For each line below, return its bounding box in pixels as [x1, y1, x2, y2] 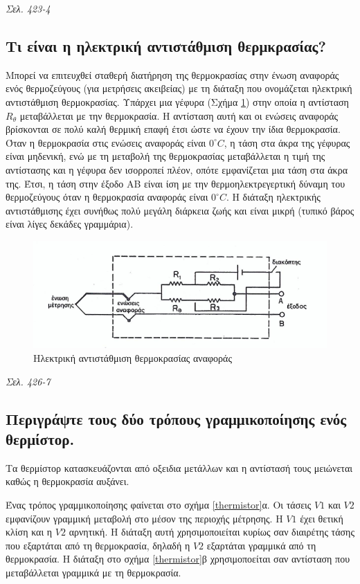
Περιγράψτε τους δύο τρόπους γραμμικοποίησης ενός [6, 408, 347, 429]
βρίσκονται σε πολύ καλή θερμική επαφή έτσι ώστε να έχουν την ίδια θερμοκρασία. [6, 122, 341, 136]
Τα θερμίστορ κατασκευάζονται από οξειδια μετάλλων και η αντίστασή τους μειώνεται [6, 460, 353, 475]
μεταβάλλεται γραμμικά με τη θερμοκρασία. [6, 565, 181, 579]
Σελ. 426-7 [6, 374, 51, 388]
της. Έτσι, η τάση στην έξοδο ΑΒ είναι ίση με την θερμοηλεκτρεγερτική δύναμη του [6, 176, 345, 190]
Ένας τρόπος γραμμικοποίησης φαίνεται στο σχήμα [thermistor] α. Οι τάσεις [6, 497, 312, 511]
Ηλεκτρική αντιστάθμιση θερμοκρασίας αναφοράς [33, 351, 232, 365]
